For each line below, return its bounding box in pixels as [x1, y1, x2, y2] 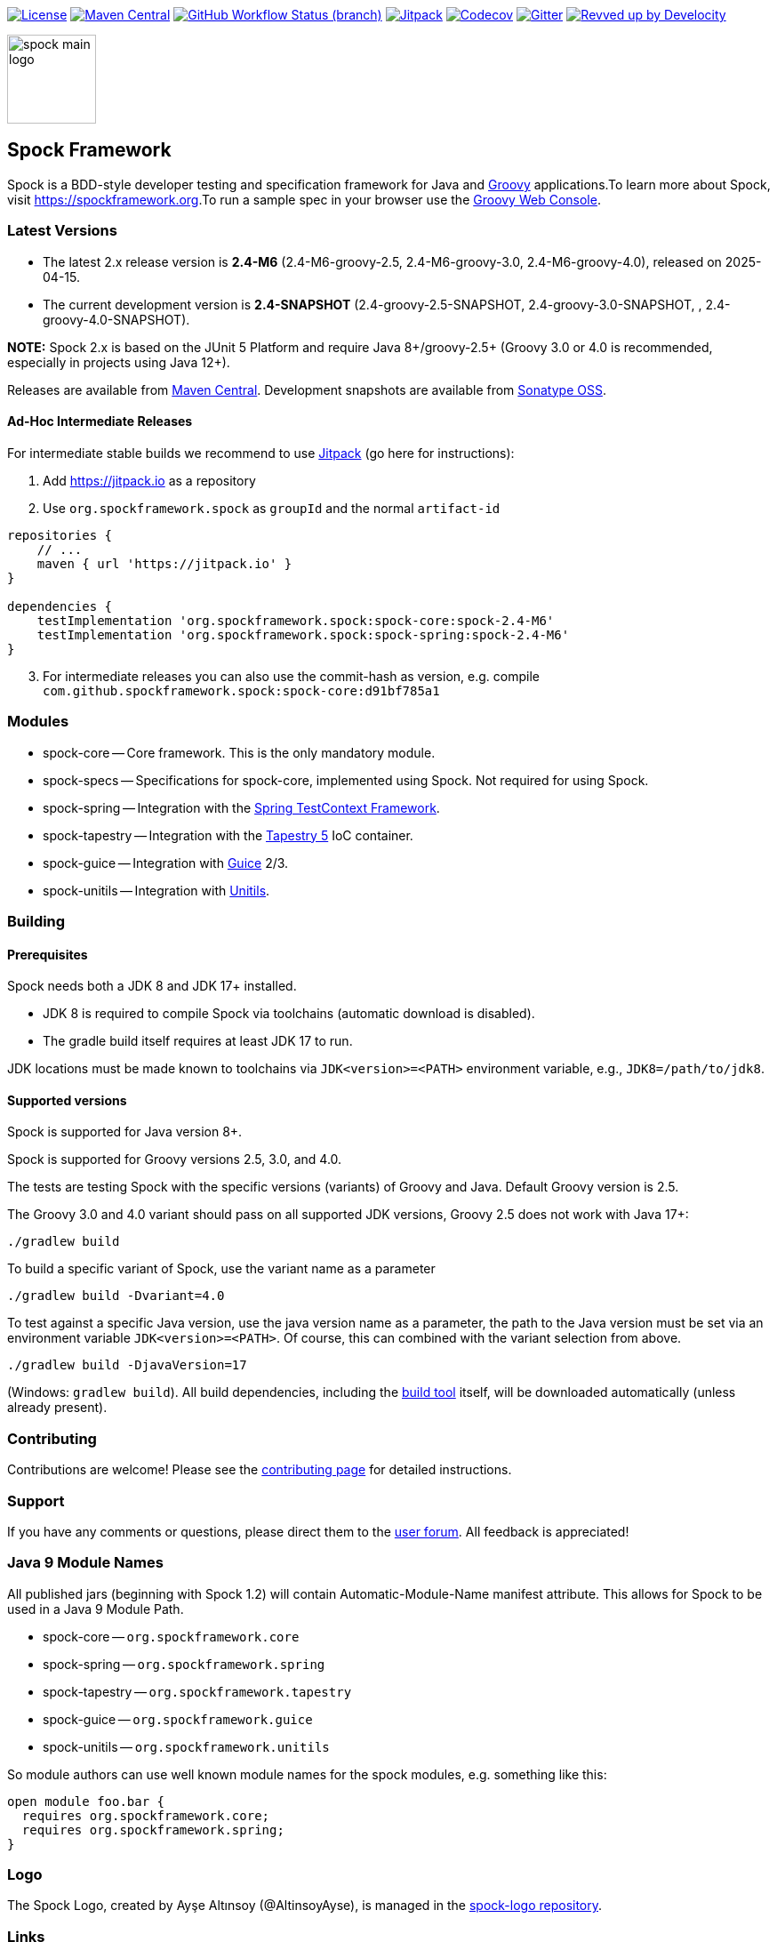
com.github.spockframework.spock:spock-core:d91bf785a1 [43, 683, 440, 698]
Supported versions [7, 1092, 127, 1108]
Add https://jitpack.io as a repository [43, 472, 256, 488]
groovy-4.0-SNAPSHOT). [43, 311, 190, 327]
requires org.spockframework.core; [21, 1808, 270, 1823]
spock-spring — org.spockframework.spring [43, 1656, 325, 1672]
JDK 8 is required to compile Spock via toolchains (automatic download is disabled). [43, 1006, 535, 1022]
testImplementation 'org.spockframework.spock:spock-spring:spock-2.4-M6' [36, 627, 570, 642]
